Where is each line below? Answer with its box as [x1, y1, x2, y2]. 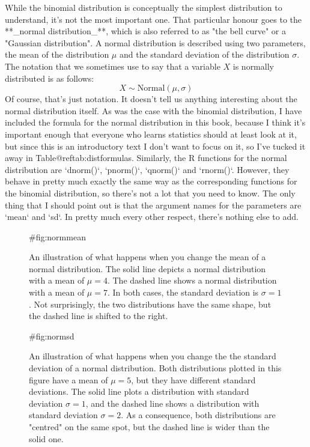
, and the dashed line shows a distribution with [85, 397, 260, 409]
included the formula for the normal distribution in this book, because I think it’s [5, 116, 306, 129]
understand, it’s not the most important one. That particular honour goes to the [5, 13, 302, 25]
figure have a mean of [29, 373, 108, 386]
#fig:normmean [29, 230, 86, 243]
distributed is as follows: [5, 71, 94, 84]
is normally [232, 59, 274, 72]
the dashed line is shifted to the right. [29, 309, 168, 322]
